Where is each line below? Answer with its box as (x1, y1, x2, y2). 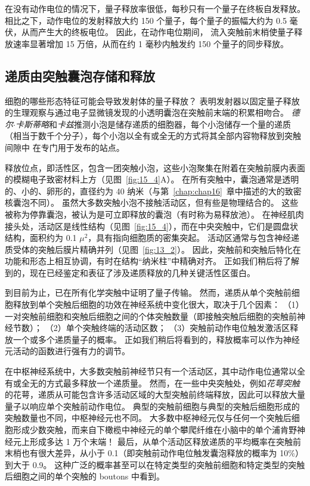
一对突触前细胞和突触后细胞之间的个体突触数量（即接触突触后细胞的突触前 (5, 309, 297, 322)
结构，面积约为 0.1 (5, 231, 77, 244)
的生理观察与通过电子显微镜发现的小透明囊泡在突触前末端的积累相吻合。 (5, 106, 289, 119)
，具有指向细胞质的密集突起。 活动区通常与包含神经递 (88, 231, 300, 244)
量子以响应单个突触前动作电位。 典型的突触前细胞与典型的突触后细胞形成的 (5, 400, 300, 412)
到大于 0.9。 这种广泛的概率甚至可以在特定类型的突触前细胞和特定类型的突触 (5, 458, 305, 470)
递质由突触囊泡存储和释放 (5, 66, 155, 85)
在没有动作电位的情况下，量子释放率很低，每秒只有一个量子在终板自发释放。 (5, 2, 305, 14)
